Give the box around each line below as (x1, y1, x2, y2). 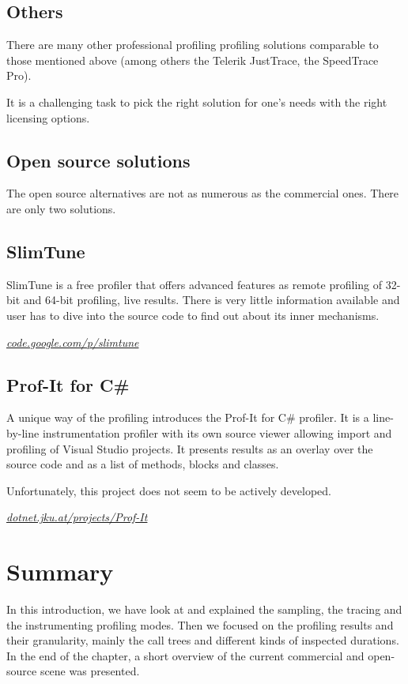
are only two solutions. (6, 200, 116, 216)
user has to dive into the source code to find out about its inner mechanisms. (6, 306, 380, 323)
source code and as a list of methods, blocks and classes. (6, 456, 279, 472)
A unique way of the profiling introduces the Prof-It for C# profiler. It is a (6, 409, 369, 426)
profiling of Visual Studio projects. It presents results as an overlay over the (6, 440, 373, 457)
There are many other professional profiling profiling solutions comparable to (6, 36, 379, 53)
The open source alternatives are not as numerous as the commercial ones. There (6, 185, 399, 201)
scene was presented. (40, 663, 140, 679)
